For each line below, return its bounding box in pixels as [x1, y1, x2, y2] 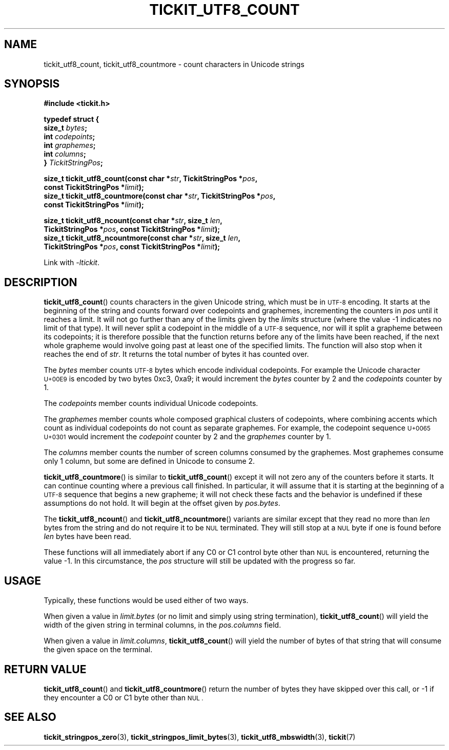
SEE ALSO [4, 711, 56, 724]
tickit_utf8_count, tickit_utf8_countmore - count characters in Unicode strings [44, 59, 304, 69]
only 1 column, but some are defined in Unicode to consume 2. [44, 457, 255, 466]
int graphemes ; [44, 141, 96, 150]
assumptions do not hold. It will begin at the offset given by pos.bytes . [44, 499, 280, 508]
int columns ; [44, 149, 86, 159]
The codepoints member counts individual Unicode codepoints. [44, 399, 258, 408]
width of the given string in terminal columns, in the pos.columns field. [44, 620, 281, 630]
